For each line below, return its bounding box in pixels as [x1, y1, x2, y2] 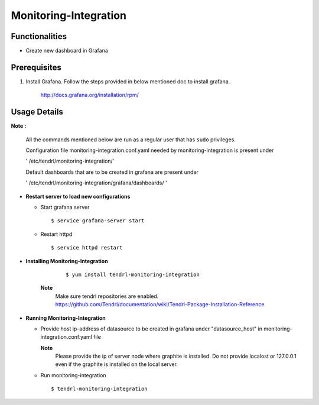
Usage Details [11, 107, 63, 117]
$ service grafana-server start [51, 218, 145, 224]
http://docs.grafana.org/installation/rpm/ [40, 92, 139, 99]
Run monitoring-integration [40, 371, 106, 378]
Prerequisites [11, 62, 61, 72]
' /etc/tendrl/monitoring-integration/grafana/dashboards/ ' [25, 179, 168, 186]
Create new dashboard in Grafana [25, 47, 109, 54]
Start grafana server [40, 204, 90, 210]
